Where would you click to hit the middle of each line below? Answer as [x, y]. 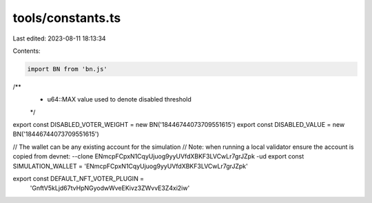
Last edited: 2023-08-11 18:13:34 [59, 38]
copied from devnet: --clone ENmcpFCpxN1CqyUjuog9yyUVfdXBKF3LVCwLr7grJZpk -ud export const [158, 156]
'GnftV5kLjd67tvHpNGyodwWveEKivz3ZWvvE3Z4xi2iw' [110, 188]
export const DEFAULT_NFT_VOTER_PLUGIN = [79, 179]
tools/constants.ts [67, 18]
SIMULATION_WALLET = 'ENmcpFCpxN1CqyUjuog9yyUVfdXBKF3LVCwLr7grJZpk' [130, 166]
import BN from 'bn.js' [68, 69]
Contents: [27, 51]
